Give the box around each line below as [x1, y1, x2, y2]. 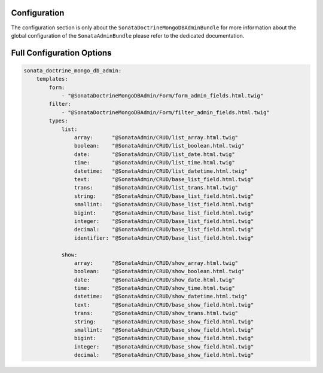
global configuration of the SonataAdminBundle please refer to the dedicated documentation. [11, 32, 245, 39]
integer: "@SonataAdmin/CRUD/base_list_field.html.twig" [74, 218, 254, 224]
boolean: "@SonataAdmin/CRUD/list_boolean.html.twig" [74, 142, 245, 149]
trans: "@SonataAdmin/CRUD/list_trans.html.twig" [74, 184, 239, 191]
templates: [36, 75, 68, 82]
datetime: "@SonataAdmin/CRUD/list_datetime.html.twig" [74, 167, 248, 175]
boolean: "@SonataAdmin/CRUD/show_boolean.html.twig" [74, 268, 245, 275]
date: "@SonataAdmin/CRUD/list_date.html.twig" [74, 151, 236, 158]
